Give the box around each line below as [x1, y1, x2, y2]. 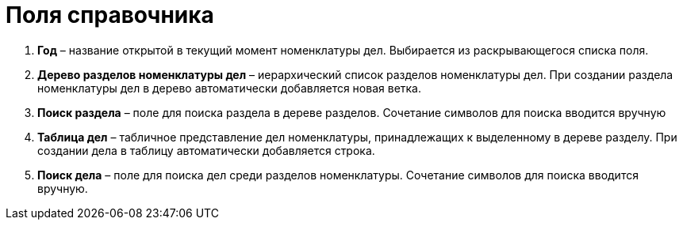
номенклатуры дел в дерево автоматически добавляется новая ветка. [37, 81, 422, 95]
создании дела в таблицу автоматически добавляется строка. [37, 143, 375, 157]
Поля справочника [6, 2, 214, 28]
